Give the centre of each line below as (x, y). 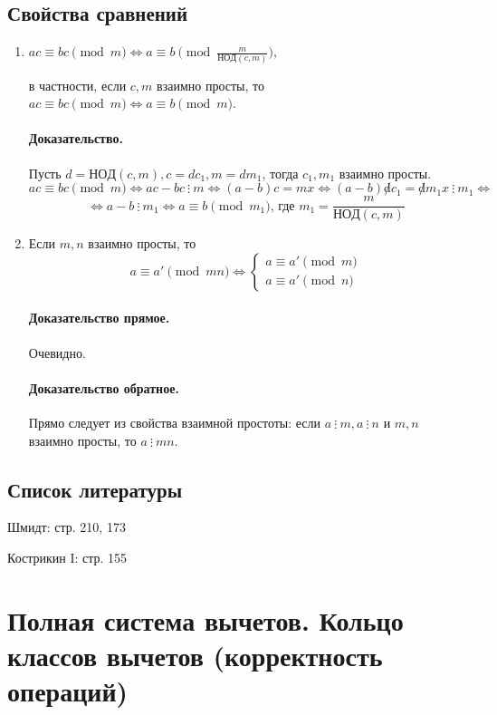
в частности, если (77, 85)
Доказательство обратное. (104, 387)
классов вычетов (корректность (195, 655)
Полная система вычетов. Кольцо (205, 619)
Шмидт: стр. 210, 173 (67, 527)
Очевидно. (57, 352)
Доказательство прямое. (99, 318)
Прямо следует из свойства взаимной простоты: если (175, 422)
